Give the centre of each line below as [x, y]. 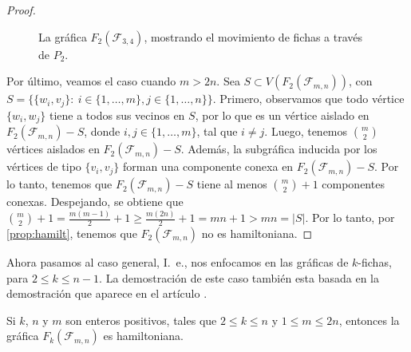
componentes [353, 184]
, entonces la [369, 320]
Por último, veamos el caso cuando [91, 81]
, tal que [217, 131]
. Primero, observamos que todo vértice [308, 99]
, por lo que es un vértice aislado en [282, 115]
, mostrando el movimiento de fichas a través [253, 36]
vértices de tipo [44, 166]
